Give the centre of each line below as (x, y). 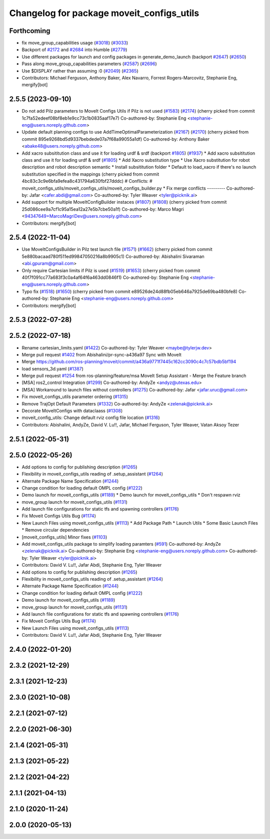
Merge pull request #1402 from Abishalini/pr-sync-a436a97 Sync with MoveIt (102, 354)
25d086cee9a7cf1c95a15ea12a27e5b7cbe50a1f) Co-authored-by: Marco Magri (103, 209)
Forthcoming (30, 31)
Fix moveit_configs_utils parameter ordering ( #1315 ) (75, 397)
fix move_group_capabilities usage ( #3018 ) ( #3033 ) (75, 43)
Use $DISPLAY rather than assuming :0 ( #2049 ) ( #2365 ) (80, 71)
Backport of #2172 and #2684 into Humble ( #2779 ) (74, 50)
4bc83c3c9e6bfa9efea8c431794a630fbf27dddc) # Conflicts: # (87, 181)
